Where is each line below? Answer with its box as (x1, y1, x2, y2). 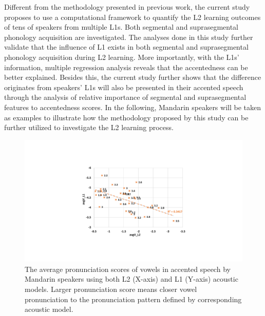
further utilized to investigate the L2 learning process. (4, 122, 174, 133)
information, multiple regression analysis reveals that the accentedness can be (4, 61, 248, 72)
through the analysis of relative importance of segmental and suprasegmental (4, 92, 247, 102)
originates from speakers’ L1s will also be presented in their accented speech (4, 81, 243, 92)
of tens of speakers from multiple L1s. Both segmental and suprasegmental (4, 22, 239, 32)
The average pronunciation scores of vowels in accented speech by (25, 263, 231, 274)
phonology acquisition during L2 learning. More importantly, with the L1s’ (4, 51, 239, 62)
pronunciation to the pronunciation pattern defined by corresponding (25, 293, 242, 304)
